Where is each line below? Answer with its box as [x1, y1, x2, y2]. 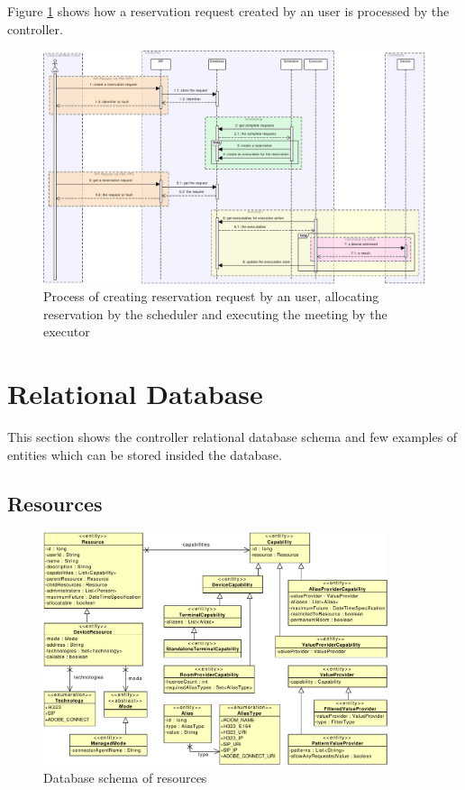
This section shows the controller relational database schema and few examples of [7, 427, 458, 446]
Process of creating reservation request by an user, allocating [43, 287, 379, 306]
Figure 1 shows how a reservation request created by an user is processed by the [7, 2, 450, 20]
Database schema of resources [43, 767, 207, 786]
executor [43, 322, 90, 341]
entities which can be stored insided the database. [7, 445, 282, 464]
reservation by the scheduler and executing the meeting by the [43, 304, 387, 323]
